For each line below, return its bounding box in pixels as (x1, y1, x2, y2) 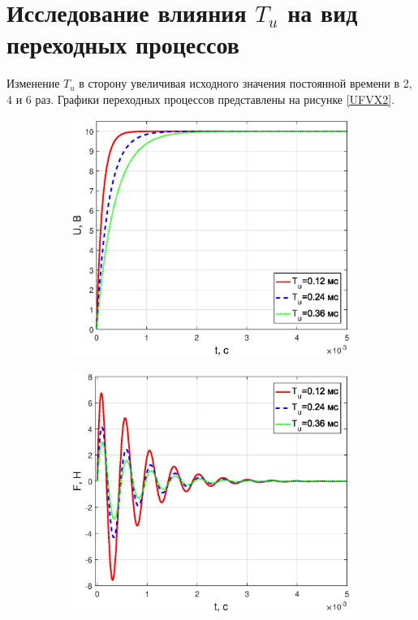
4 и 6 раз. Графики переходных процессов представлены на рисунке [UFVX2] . (6, 90, 395, 107)
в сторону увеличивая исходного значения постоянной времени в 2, (79, 75, 412, 92)
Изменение (6, 75, 60, 92)
